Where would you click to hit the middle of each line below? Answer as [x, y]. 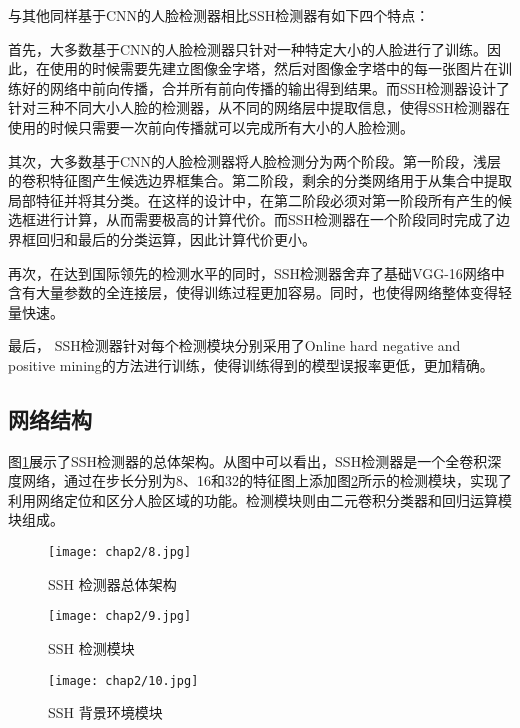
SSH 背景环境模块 [105, 712]
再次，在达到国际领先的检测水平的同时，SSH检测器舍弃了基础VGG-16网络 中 [256, 272]
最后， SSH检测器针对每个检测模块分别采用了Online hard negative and [234, 345]
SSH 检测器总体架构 [112, 583]
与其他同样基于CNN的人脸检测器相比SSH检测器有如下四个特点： [219, 15]
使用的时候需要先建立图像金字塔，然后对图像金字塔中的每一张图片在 [273, 68]
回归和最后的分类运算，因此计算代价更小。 [175, 238]
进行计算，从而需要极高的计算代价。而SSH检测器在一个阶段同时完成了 [266, 219]
